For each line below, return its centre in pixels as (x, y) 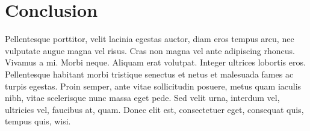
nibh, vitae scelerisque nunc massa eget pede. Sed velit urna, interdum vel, (142, 98)
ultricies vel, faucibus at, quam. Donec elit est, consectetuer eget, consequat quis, (154, 109)
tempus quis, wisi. (38, 121)
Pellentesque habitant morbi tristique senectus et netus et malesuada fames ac (149, 74)
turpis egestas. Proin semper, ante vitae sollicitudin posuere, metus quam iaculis (153, 86)
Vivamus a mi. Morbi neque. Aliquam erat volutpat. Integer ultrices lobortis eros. (155, 62)
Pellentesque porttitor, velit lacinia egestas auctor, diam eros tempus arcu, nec (150, 39)
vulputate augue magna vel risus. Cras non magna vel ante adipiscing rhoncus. (150, 50)
